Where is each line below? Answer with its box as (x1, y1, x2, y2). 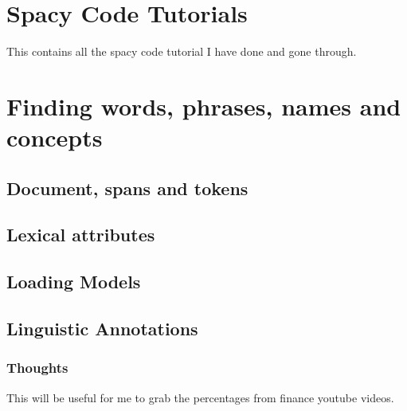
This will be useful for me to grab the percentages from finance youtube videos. (6, 389, 394, 405)
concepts (6, 121, 103, 154)
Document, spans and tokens (6, 175, 249, 200)
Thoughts (6, 358, 68, 378)
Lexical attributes (6, 222, 155, 247)
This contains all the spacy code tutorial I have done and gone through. (6, 43, 357, 60)
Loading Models (6, 269, 141, 294)
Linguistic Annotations (6, 316, 198, 341)
